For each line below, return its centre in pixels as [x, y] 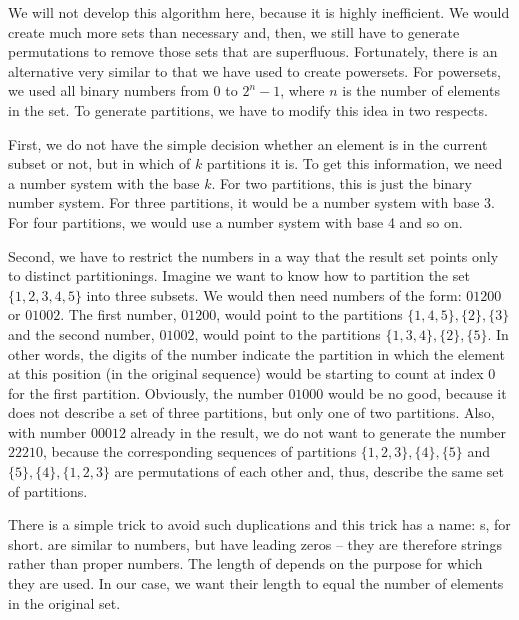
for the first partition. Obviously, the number [146, 392]
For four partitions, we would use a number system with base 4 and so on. [235, 221]
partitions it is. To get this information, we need [354, 163]
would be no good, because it [417, 392]
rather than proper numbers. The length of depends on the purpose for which [245, 563]
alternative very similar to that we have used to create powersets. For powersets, [254, 70]
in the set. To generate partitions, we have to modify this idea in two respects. [248, 109]
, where [302, 90]
